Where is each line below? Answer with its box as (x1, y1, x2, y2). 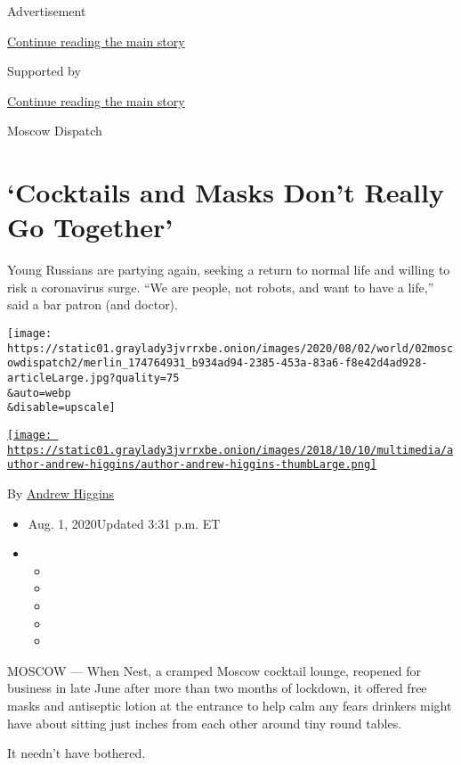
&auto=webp (7, 386, 71, 399)
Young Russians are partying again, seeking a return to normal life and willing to (7, 260, 450, 279)
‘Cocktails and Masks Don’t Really (7, 174, 444, 210)
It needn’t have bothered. (7, 744, 146, 762)
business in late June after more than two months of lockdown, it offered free (7, 679, 427, 697)
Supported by (7, 62, 81, 80)
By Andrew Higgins (7, 483, 115, 502)
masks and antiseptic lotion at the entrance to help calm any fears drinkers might (7, 695, 452, 714)
